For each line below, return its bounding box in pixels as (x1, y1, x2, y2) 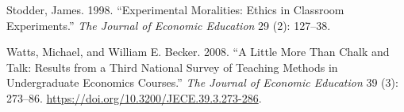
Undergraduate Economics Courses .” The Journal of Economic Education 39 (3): (6, 74, 398, 91)
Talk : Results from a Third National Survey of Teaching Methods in (6, 58, 338, 75)
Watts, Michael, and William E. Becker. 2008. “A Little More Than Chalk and (6, 43, 390, 60)
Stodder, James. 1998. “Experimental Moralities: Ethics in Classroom (6, 2, 344, 17)
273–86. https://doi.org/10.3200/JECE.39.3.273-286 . (6, 89, 262, 106)
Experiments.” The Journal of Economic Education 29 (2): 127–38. (6, 17, 331, 33)
